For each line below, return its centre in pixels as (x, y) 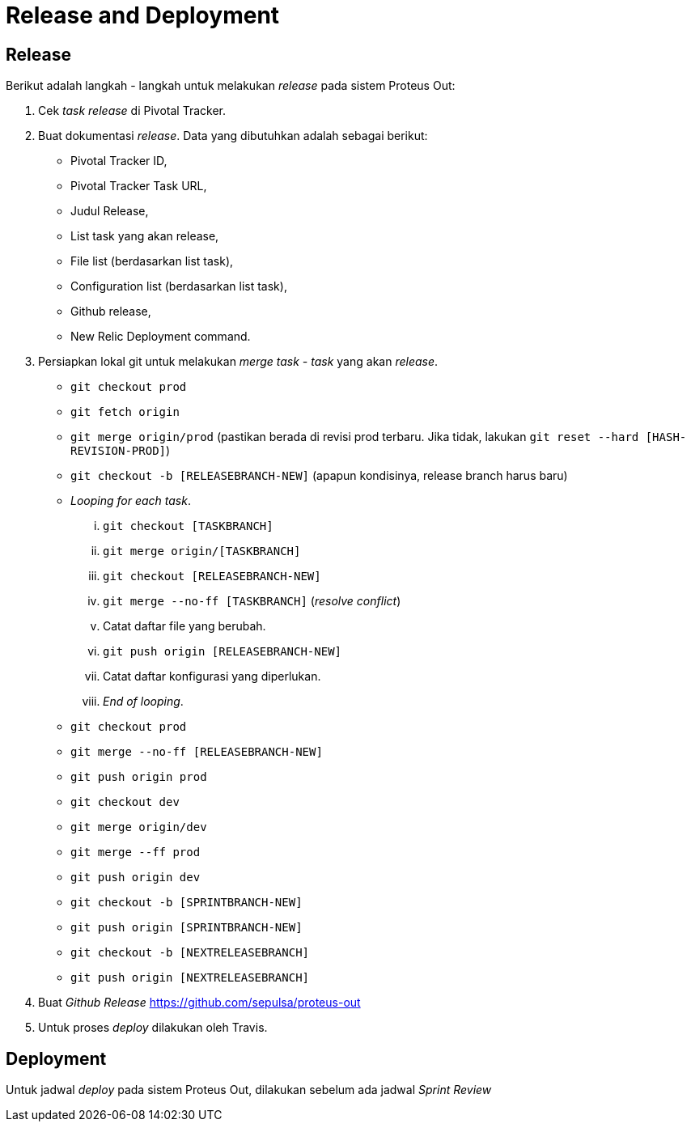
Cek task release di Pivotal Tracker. (132, 111)
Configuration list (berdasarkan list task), (179, 286)
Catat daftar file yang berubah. (184, 626)
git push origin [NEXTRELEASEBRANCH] (190, 978)
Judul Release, (110, 211)
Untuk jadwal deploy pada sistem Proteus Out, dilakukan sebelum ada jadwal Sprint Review (249, 1090)
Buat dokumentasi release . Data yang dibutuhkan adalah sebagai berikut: (233, 136)
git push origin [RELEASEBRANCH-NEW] (223, 652)
